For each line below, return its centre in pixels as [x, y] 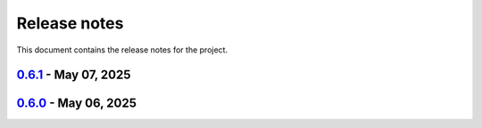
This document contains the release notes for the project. [122, 50]
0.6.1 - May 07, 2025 [74, 75]
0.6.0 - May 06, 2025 [77, 104]
